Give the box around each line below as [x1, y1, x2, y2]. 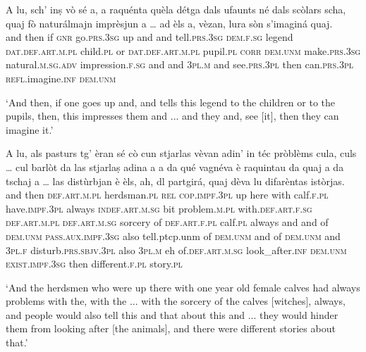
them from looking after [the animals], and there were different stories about [6, 321, 336, 336]
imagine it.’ [6, 122, 54, 137]
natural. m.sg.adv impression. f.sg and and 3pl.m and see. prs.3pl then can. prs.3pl [6, 57, 353, 72]
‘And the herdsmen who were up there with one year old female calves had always [6, 279, 360, 294]
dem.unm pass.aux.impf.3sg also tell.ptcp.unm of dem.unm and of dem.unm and [6, 228, 341, 243]
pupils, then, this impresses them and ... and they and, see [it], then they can [6, 108, 339, 123]
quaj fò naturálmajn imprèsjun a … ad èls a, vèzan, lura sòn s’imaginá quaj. [6, 15, 333, 30]
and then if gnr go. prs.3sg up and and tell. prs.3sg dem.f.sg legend [6, 30, 293, 44]
